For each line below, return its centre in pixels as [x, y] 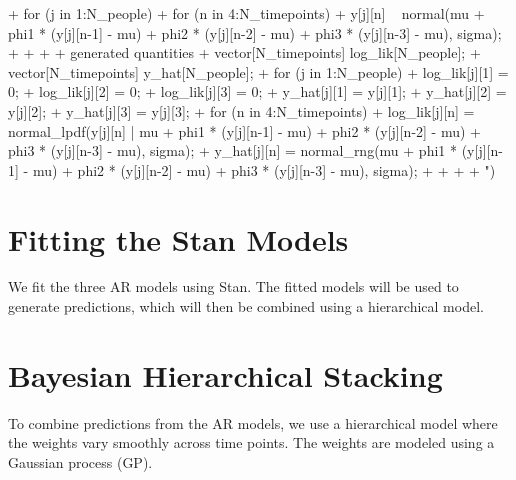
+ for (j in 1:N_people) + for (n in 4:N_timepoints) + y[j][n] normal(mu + [246, 13]
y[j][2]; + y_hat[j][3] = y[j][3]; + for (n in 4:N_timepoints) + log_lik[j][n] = [241, 110]
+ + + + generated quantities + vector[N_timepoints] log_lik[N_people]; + [244, 52]
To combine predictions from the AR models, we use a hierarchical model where [253, 422]
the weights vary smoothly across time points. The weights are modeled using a [251, 442]
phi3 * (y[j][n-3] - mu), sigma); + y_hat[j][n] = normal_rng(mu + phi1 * [232, 150]
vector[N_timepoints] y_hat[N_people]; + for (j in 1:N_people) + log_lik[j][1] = [258, 71]
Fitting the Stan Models [178, 238]
